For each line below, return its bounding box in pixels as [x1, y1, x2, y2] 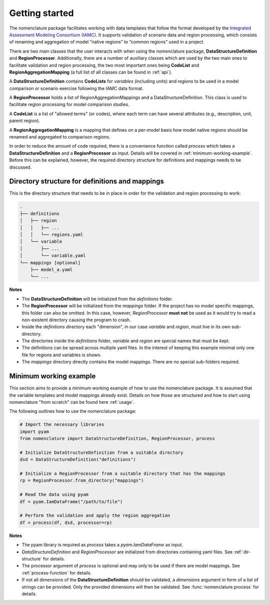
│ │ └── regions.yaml [19, 232, 83, 238]
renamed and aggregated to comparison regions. [9, 134, 110, 140]
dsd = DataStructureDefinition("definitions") [19, 457, 136, 462]
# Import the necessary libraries [19, 422, 104, 427]
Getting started [9, 8, 74, 19]
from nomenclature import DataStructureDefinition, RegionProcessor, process [19, 436, 215, 441]
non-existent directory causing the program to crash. [21, 317, 131, 323]
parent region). [9, 118, 40, 124]
